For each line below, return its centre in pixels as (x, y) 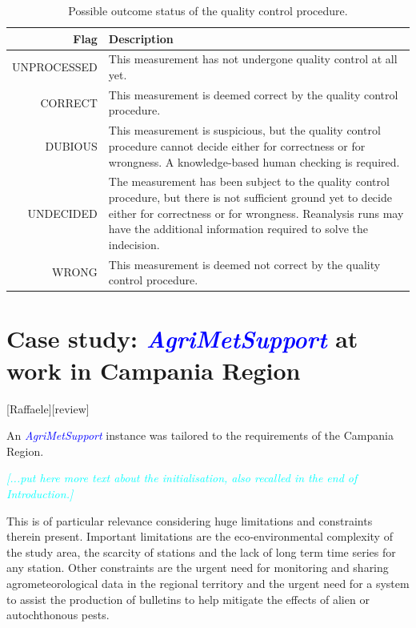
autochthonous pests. (58, 615)
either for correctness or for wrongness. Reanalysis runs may (256, 213)
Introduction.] (40, 493)
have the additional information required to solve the (238, 229)
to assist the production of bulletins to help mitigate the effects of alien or (188, 599)
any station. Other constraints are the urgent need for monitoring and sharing (198, 568)
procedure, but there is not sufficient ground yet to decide (250, 197)
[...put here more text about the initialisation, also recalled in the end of (182, 478)
